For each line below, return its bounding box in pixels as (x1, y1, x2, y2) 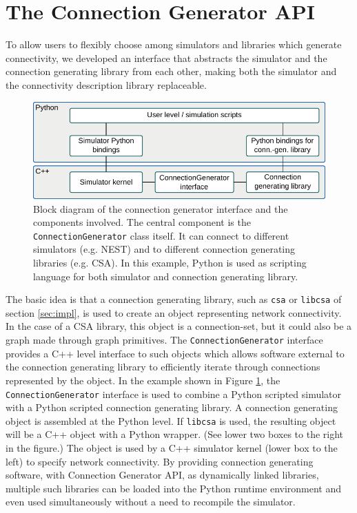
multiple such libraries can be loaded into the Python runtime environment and (6, 481, 342, 495)
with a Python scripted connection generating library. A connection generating (6, 400, 338, 415)
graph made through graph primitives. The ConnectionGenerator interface (6, 333, 323, 347)
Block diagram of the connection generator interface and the (33, 201, 288, 216)
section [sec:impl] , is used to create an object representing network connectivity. (6, 305, 342, 320)
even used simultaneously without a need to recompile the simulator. (6, 494, 296, 509)
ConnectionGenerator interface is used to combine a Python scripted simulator (6, 386, 342, 401)
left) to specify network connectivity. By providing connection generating (6, 454, 314, 468)
